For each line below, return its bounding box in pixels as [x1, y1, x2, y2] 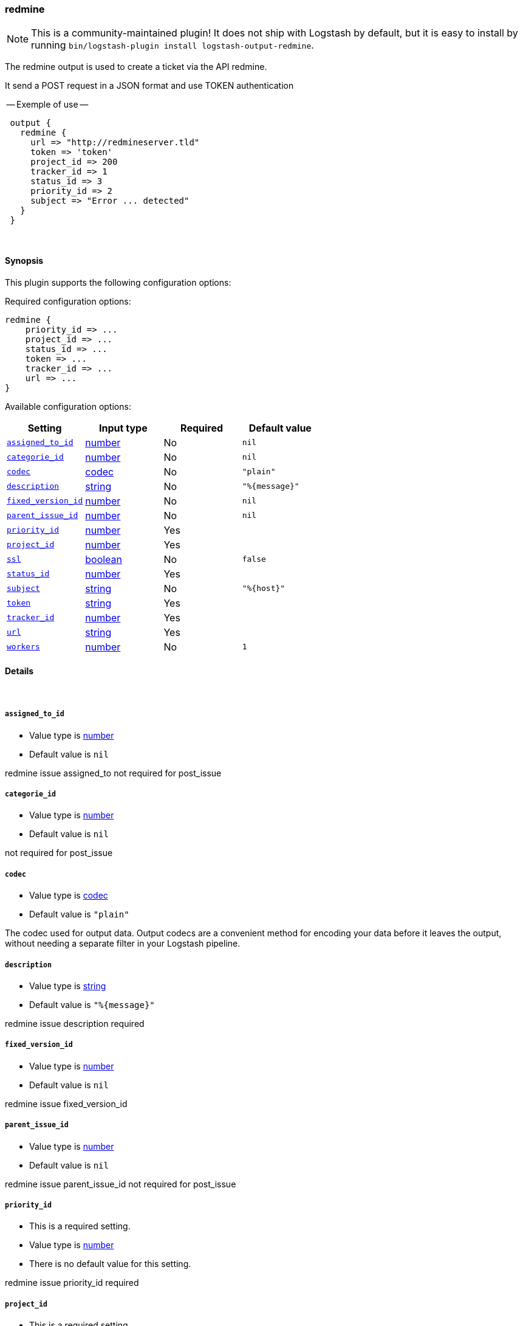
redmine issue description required [5, 1018, 145, 1029]
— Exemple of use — [6, 99, 89, 110]
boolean [85, 553, 123, 565]
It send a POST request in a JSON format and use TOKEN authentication [5, 80, 294, 91]
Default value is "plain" [29, 909, 129, 920]
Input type [99, 421, 148, 434]
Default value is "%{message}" [29, 999, 155, 1010]
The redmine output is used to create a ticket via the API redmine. [5, 61, 267, 72]
